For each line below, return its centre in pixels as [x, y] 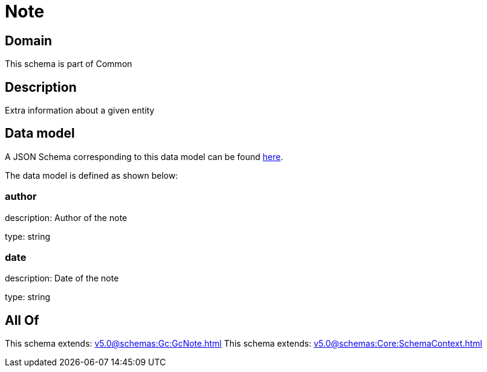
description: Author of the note [66, 217]
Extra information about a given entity [80, 111]
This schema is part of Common [69, 64]
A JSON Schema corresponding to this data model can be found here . [144, 156]
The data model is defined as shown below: [92, 175]
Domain [29, 40]
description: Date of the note [62, 278]
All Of [22, 320]
